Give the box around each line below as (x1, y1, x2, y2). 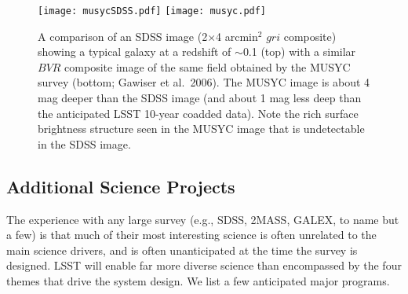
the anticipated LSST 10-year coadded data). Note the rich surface (38, 105, 359, 121)
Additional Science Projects (6, 174, 235, 198)
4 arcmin (216, 28, 258, 44)
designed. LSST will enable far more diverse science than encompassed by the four (6, 257, 402, 274)
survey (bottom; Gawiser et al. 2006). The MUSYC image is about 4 (38, 74, 370, 90)
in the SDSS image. (38, 135, 131, 152)
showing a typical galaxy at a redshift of (38, 43, 231, 60)
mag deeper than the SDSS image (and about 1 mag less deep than (38, 90, 362, 106)
